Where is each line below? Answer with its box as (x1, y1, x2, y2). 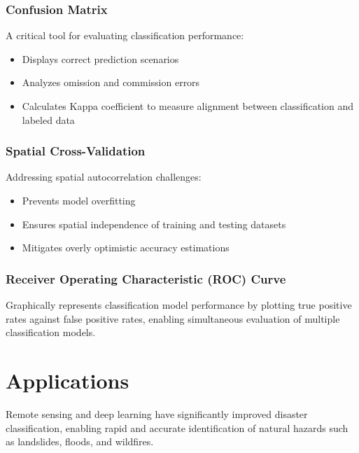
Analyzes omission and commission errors (22, 75, 200, 90)
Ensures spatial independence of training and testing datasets (22, 216, 286, 231)
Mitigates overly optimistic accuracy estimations (22, 240, 230, 255)
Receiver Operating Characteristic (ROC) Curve (6, 270, 286, 287)
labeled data (22, 112, 75, 127)
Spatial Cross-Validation (6, 142, 146, 160)
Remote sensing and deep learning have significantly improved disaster (6, 406, 308, 421)
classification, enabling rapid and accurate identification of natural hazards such (6, 420, 349, 435)
